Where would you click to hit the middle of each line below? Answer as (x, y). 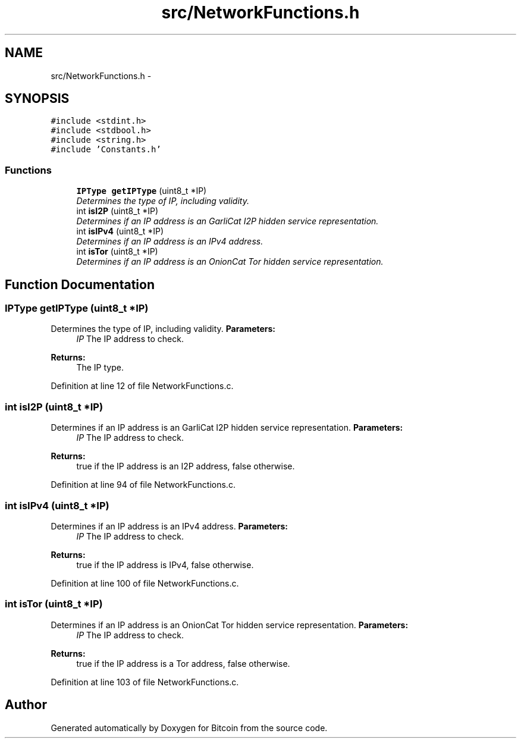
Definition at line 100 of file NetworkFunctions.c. (145, 583)
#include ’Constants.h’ (106, 150)
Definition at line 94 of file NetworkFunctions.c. (143, 485)
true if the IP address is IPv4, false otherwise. (165, 565)
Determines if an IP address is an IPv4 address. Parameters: (169, 526)
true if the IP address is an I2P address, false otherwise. (186, 466)
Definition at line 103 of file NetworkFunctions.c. (145, 682)
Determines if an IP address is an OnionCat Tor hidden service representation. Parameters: (230, 625)
